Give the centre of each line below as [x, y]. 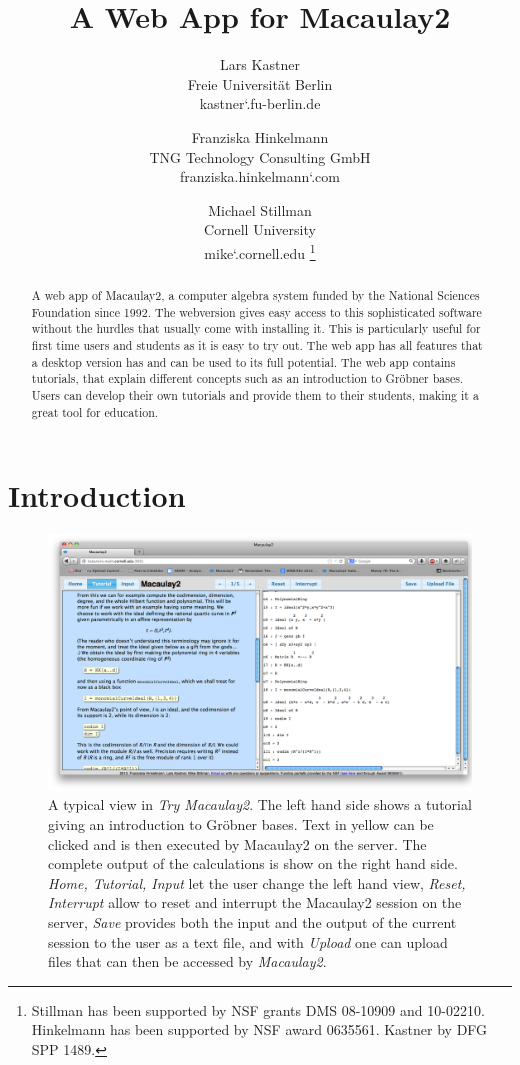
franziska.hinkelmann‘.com [260, 176]
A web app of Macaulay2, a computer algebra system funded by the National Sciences [255, 294]
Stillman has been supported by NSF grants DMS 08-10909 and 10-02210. [258, 1009]
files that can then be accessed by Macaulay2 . [187, 961]
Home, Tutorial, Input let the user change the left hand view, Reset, [257, 882]
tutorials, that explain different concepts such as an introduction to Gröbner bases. [247, 378]
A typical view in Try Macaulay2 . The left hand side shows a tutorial [260, 804]
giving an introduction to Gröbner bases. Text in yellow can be [241, 824]
